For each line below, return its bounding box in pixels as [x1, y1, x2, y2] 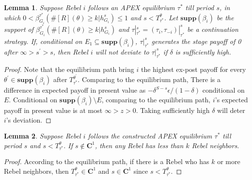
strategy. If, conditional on [4, 36, 82, 46]
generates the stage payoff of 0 [151, 36, 241, 46]
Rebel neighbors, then [4, 166, 69, 176]
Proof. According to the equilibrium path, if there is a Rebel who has [4, 156, 209, 166]
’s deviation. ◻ [6, 114, 51, 125]
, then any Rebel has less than [95, 140, 184, 150]
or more [217, 156, 240, 166]
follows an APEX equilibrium [88, 2, 175, 12]
